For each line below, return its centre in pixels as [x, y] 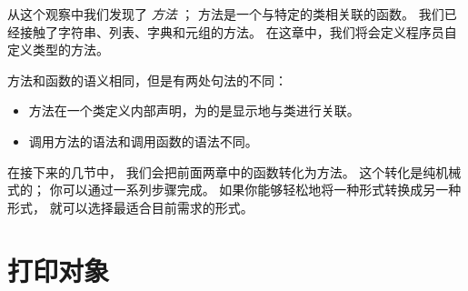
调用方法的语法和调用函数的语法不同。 [143, 140]
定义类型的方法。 [58, 50]
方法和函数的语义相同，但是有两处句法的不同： [147, 80]
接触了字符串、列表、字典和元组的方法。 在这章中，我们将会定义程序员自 [238, 31]
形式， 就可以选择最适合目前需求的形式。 [130, 207]
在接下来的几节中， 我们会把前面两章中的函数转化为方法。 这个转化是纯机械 [234, 171]
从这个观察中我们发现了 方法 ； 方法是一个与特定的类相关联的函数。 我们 [226, 14]
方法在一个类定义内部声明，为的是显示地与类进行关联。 [194, 110]
